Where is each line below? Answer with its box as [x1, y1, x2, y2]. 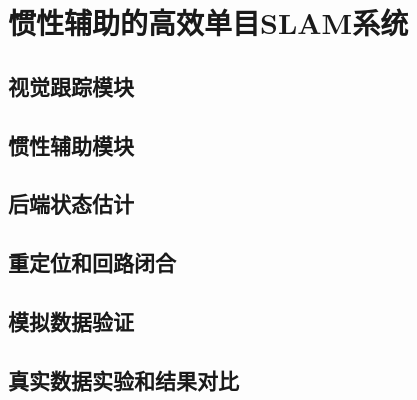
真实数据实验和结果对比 [8, 364, 239, 395]
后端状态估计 [8, 188, 134, 219]
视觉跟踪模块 [8, 70, 134, 101]
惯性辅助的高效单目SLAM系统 [8, 2, 409, 43]
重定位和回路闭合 [8, 247, 176, 278]
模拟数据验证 [8, 305, 134, 336]
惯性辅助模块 [8, 129, 134, 160]
